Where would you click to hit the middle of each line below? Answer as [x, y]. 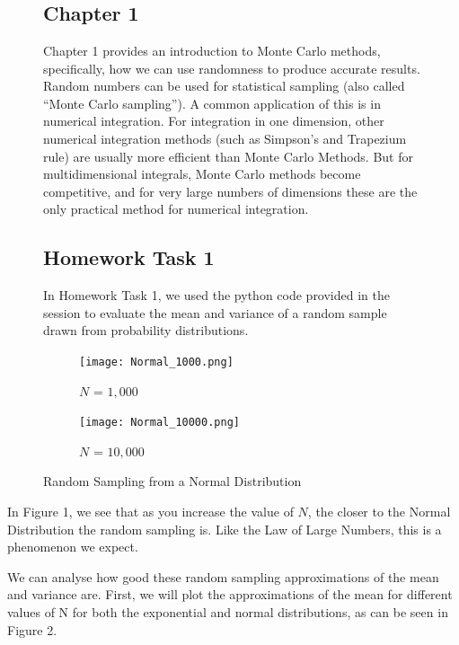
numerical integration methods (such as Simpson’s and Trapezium [225, 138]
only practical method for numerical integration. [176, 209]
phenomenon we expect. [73, 547]
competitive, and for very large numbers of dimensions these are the [230, 191]
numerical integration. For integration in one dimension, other [214, 121]
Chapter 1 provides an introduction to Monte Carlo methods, [212, 50]
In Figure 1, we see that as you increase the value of [150, 512]
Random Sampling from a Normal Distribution [172, 481]
